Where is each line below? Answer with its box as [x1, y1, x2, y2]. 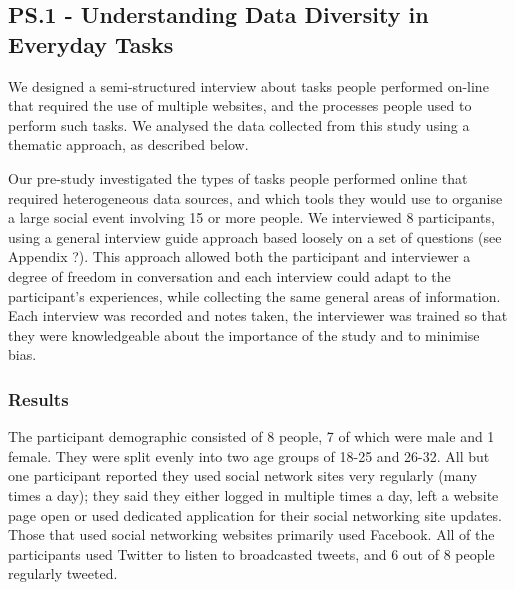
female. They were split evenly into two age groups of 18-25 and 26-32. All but [8, 445, 490, 466]
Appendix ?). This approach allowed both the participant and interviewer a [8, 246, 471, 267]
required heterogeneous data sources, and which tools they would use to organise [8, 187, 503, 208]
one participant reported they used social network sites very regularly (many [8, 465, 478, 486]
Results [8, 386, 69, 411]
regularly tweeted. [8, 563, 118, 584]
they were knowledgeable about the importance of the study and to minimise [8, 324, 480, 345]
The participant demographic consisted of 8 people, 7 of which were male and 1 [8, 426, 495, 447]
